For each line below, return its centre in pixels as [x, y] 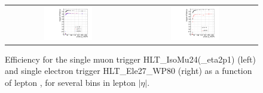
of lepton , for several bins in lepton [70, 82]
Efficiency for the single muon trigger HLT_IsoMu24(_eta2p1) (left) [130, 59]
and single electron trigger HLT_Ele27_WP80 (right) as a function [129, 71]
